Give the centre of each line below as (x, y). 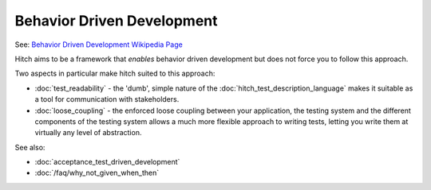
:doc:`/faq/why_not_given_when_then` (97, 173)
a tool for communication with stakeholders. (107, 99)
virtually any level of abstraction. (88, 133)
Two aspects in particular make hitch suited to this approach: (115, 74)
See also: (30, 147)
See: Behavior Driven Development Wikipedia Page (99, 45)
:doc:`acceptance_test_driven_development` (107, 162)
